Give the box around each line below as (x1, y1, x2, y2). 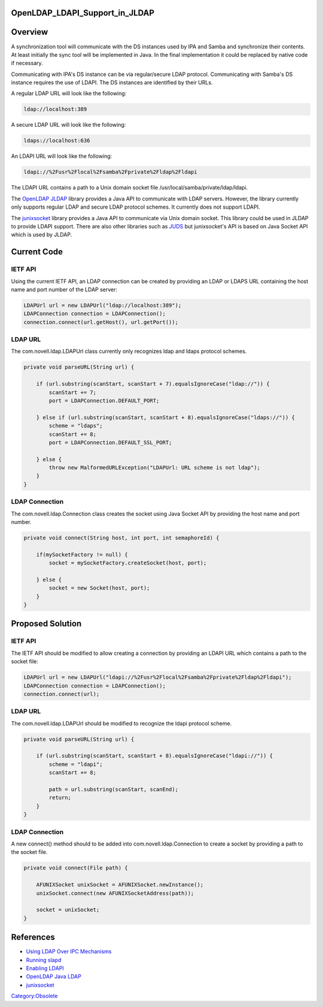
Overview (11, 27, 48, 37)
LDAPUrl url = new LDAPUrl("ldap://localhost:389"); (23, 302, 182, 309)
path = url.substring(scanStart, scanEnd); (48, 786, 179, 793)
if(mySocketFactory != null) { (36, 551, 128, 558)
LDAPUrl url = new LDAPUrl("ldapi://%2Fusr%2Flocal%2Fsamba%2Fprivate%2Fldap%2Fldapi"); (23, 674, 292, 681)
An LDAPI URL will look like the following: (11, 152, 112, 160)
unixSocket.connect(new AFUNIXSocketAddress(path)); (36, 890, 194, 896)
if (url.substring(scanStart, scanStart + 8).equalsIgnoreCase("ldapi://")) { (36, 752, 273, 759)
